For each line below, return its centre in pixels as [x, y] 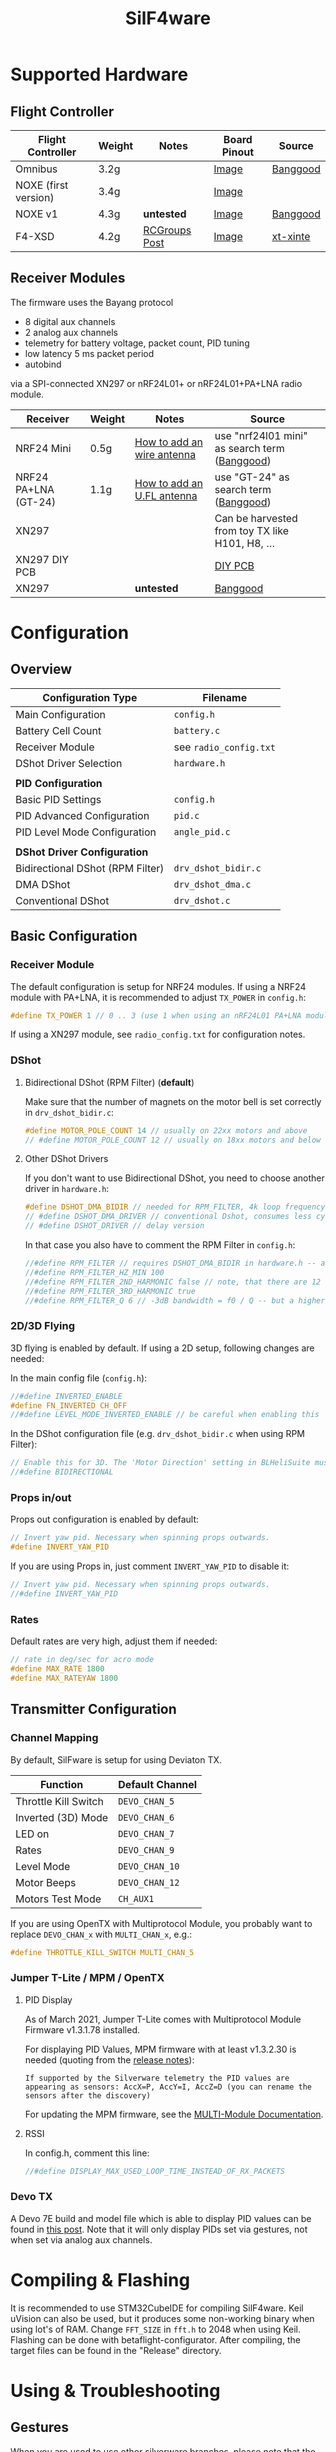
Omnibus [36, 169]
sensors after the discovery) [88, 2095]
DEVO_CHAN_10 [149, 1866]
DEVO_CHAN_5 [146, 1801]
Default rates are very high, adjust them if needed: [114, 1641]
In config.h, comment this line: [87, 2153]
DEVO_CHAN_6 [146, 1817]
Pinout [238, 152]
